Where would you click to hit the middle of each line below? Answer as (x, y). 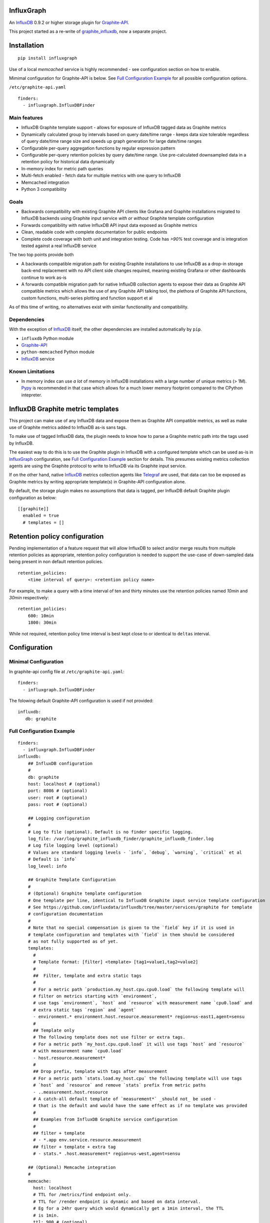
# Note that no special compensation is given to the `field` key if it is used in (131, 928)
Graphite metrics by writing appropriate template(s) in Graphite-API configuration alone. (97, 481)
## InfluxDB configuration (60, 763)
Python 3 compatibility (44, 189)
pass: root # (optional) (57, 804)
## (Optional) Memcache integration (72, 1167)
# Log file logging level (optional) (73, 846)
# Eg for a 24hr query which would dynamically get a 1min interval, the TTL (129, 1209)
